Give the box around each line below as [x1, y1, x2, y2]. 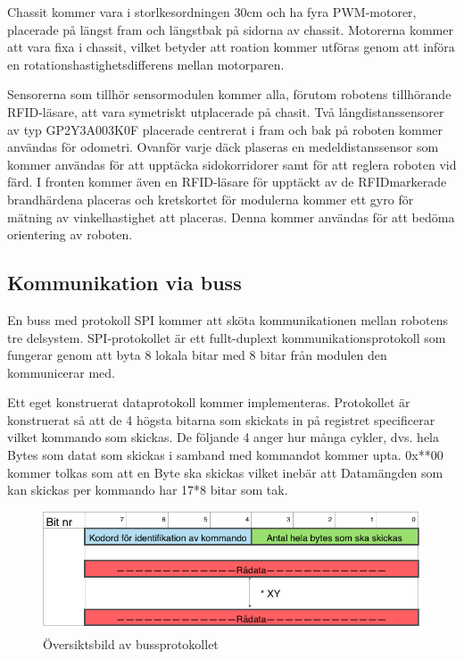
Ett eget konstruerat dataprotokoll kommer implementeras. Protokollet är [7, 393, 410, 412]
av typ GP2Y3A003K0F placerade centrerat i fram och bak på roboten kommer [7, 120, 443, 138]
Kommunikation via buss [7, 269, 242, 296]
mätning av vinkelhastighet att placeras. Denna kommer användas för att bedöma [7, 207, 455, 226]
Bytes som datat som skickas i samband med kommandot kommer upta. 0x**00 [7, 446, 443, 464]
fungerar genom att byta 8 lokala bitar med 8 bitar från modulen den [7, 346, 387, 364]
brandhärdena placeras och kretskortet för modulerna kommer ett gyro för [7, 189, 414, 208]
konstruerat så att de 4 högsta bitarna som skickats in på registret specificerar [7, 410, 435, 429]
